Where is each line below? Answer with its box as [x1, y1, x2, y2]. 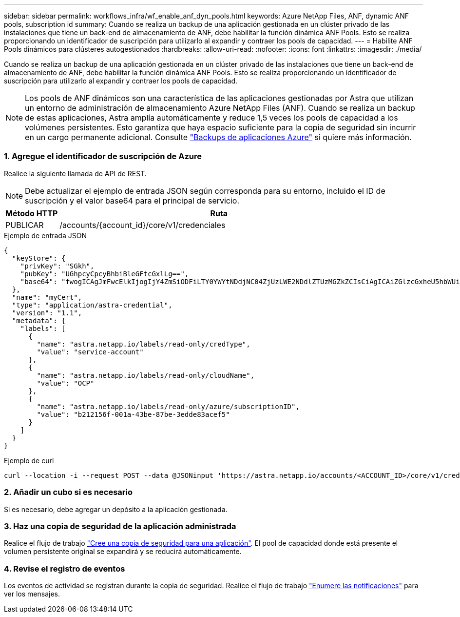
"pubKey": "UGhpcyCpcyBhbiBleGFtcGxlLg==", [20, 269, 189, 278]
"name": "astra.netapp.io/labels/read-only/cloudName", [37, 371, 255, 379]
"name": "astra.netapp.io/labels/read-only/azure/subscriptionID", [37, 402, 300, 411]
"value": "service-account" [37, 348, 144, 356]
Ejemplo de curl [4, 456, 54, 465]
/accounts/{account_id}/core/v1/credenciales [59, 220, 226, 230]
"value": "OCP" [37, 379, 95, 387]
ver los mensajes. [4, 590, 60, 598]
